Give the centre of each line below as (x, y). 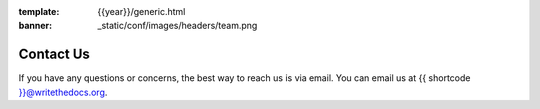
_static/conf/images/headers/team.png (177, 26)
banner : (35, 26)
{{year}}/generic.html (141, 11)
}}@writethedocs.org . (63, 92)
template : (39, 11)
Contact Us (54, 54)
